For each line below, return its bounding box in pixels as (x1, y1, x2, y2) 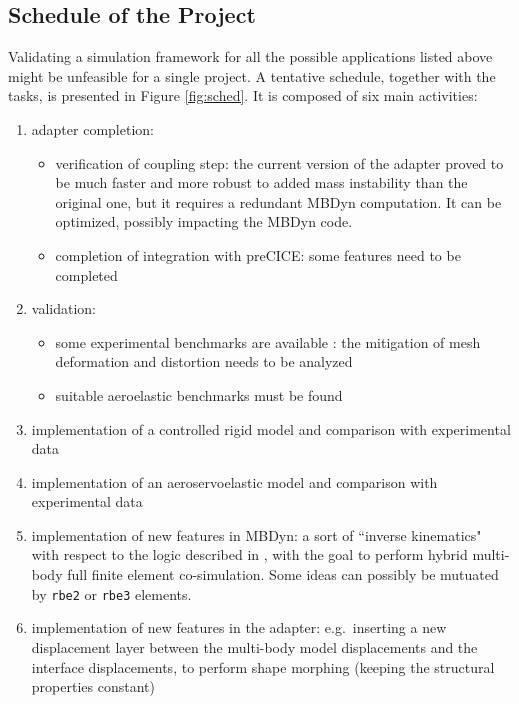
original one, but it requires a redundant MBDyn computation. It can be (55, 191, 502, 212)
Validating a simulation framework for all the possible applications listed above (8, 46, 493, 67)
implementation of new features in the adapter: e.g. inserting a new (31, 617, 447, 638)
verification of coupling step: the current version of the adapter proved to (55, 152, 504, 173)
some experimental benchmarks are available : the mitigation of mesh (55, 331, 481, 352)
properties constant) (31, 676, 155, 697)
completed (55, 264, 118, 285)
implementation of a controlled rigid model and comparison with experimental (31, 418, 511, 439)
